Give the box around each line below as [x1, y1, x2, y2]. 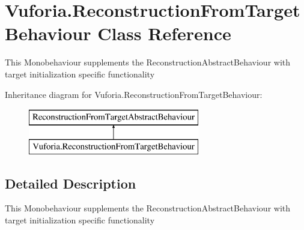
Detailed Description [5, 174, 136, 192]
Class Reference [97, 21, 231, 46]
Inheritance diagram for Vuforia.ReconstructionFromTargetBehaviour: [5, 88, 263, 100]
